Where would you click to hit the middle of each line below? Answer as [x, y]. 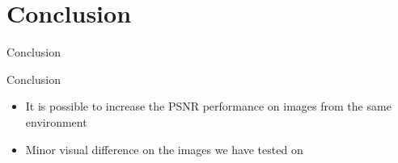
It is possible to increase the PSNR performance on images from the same [208, 106]
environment [56, 121]
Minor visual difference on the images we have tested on [164, 149]
